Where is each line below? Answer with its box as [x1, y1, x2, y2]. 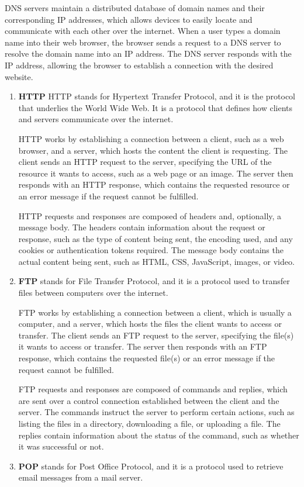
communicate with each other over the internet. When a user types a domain [5, 25, 281, 37]
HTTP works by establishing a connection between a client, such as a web [18, 132, 284, 144]
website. [5, 70, 33, 82]
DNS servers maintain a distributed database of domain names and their [5, 2, 265, 13]
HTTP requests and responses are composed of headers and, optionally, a [18, 209, 282, 222]
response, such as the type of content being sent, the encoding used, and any [18, 232, 293, 244]
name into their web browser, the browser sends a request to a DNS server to [5, 36, 281, 48]
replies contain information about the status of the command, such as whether [18, 429, 299, 441]
